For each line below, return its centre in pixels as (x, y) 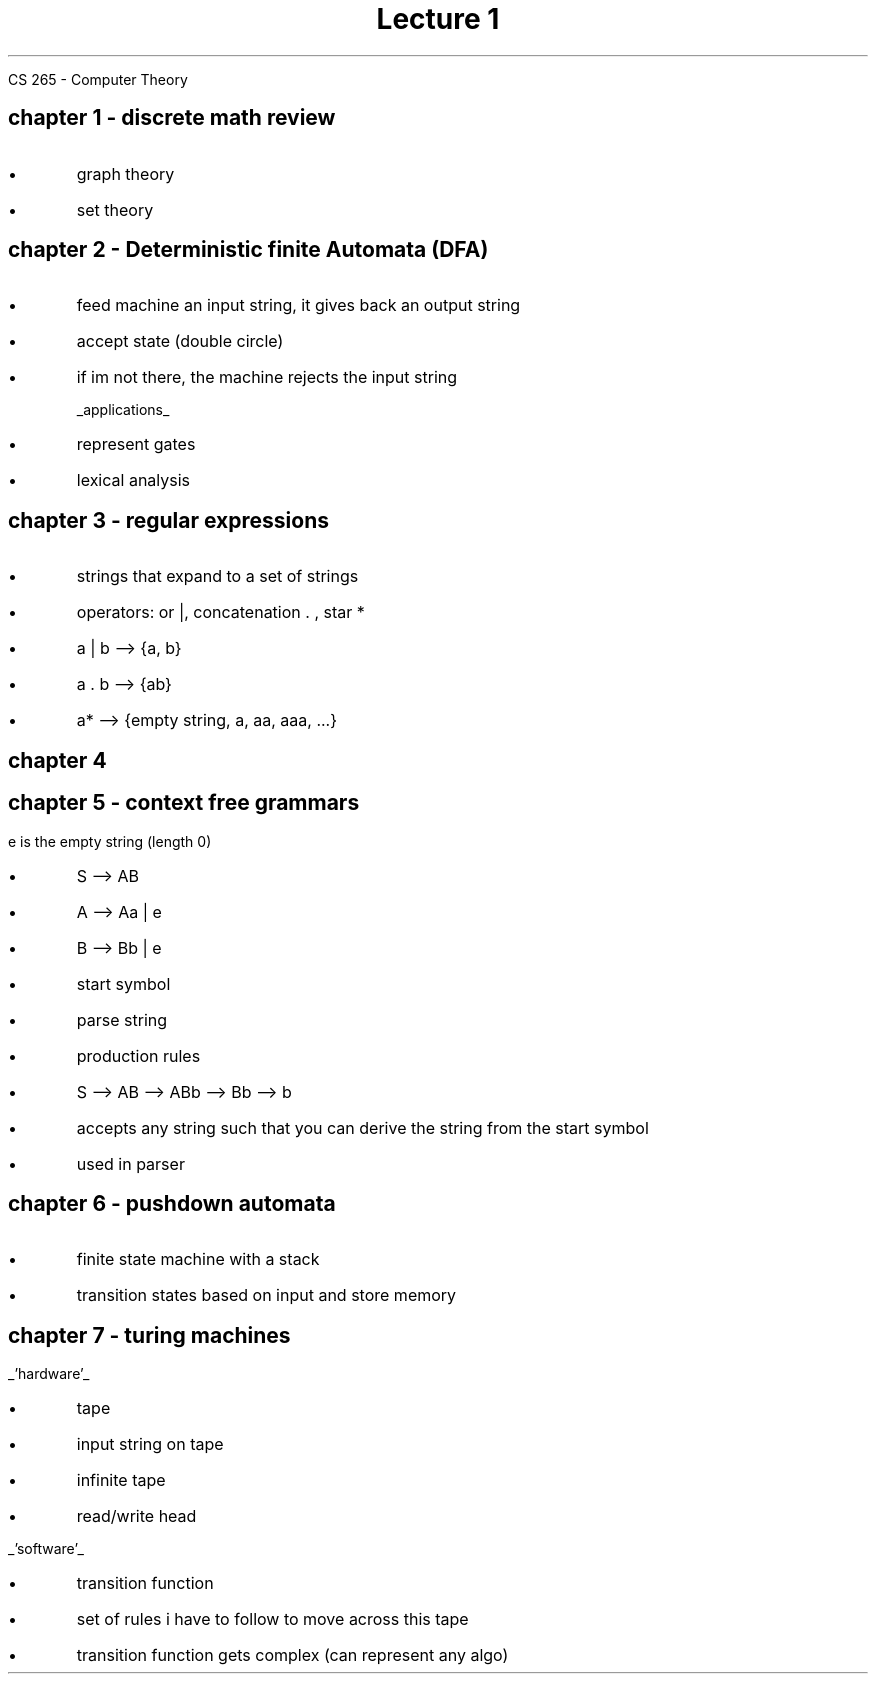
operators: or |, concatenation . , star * (220, 612)
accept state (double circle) (180, 341)
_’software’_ (46, 1549)
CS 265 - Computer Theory (98, 79)
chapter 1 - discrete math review (172, 118)
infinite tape (121, 1480)
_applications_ (123, 410)
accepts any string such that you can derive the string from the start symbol (362, 1127)
